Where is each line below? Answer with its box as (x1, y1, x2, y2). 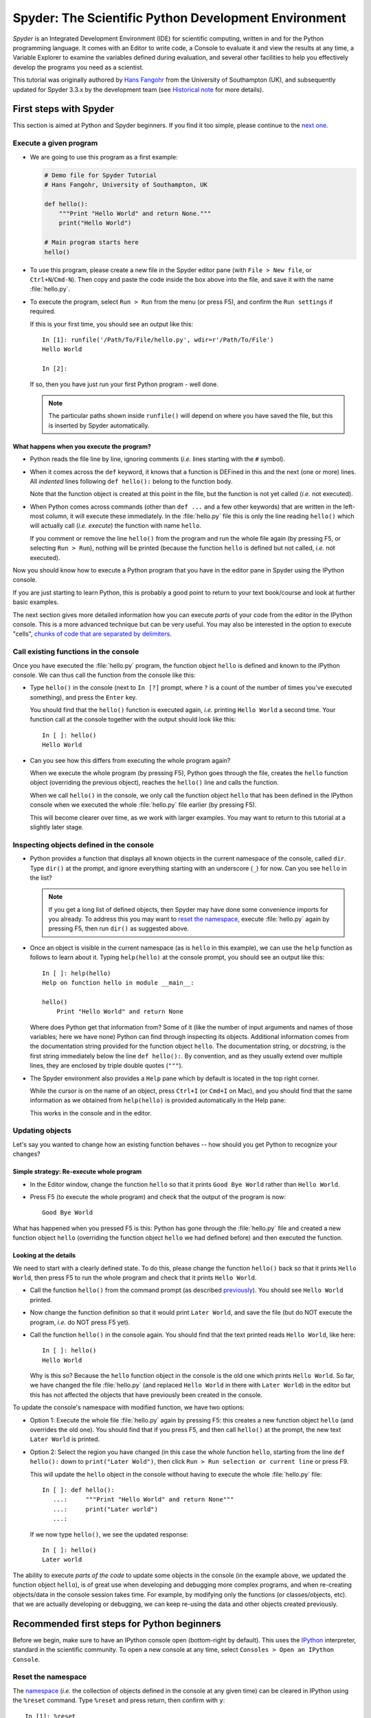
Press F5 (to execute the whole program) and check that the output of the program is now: (30, 1193, 286, 1201)
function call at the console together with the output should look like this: (30, 715, 236, 724)
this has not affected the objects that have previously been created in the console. (30, 1390, 262, 1398)
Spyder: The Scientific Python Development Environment (12, 10, 346, 25)
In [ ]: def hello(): (42, 1486, 115, 1494)
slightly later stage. (30, 823, 84, 831)
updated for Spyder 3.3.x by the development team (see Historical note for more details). (12, 85, 265, 93)
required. (30, 307, 56, 315)
